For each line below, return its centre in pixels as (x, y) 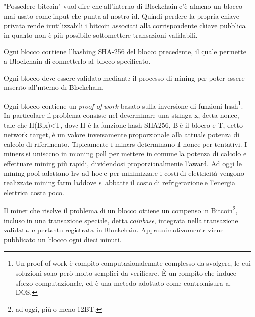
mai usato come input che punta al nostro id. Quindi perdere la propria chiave (122, 15)
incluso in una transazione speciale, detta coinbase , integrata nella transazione (121, 220)
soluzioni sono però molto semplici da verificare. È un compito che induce (126, 273)
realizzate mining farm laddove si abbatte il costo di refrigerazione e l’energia (120, 183)
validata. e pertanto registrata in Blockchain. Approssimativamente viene (114, 230)
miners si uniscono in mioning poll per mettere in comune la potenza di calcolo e (125, 154)
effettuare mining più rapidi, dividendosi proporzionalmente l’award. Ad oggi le (123, 163)
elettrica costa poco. (34, 192)
